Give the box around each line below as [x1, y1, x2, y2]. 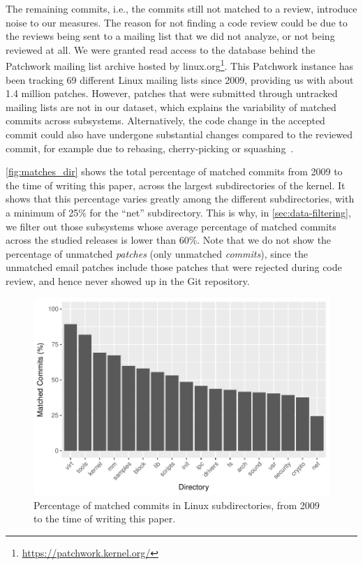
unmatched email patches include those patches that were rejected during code [6, 260, 342, 274]
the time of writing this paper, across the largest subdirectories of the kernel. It [6, 177, 346, 192]
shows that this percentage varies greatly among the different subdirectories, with [6, 191, 355, 206]
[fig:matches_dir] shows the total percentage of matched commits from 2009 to [6, 164, 343, 179]
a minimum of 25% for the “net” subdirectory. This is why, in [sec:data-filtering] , [6, 205, 351, 219]
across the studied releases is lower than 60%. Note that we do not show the [6, 233, 332, 247]
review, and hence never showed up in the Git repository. [6, 273, 250, 288]
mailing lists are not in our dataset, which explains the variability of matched [6, 99, 336, 114]
